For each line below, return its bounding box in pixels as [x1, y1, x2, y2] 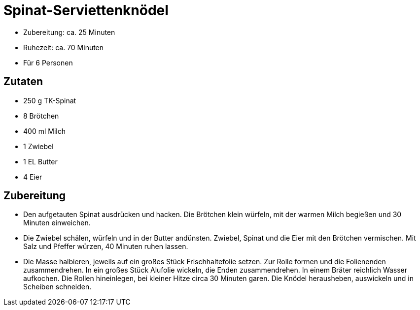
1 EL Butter [23, 157, 58, 166]
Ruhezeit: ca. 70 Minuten [23, 43, 104, 52]
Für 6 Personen [23, 58, 73, 67]
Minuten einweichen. [23, 218, 91, 227]
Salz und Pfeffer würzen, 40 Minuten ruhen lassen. [23, 242, 188, 251]
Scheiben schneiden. [23, 282, 92, 291]
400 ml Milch [23, 126, 66, 135]
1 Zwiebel [23, 142, 54, 151]
